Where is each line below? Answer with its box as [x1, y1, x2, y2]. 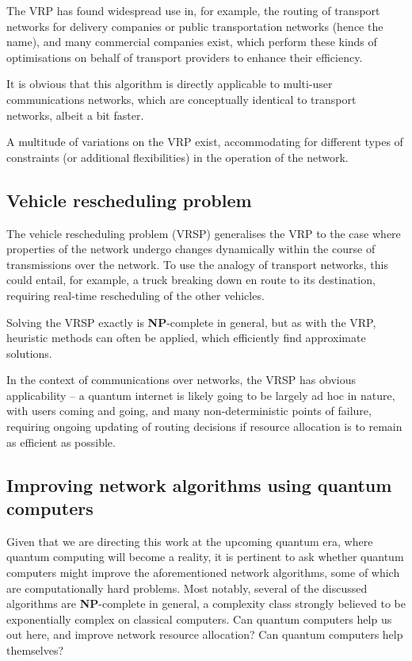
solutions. [6, 344, 52, 361]
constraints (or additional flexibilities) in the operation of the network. [6, 148, 349, 165]
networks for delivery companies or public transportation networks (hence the [6, 17, 383, 34]
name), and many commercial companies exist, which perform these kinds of [6, 33, 377, 50]
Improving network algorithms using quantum [6, 472, 392, 497]
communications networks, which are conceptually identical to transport [6, 90, 357, 107]
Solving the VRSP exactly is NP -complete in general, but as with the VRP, [6, 313, 376, 330]
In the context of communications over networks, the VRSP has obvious [6, 371, 356, 388]
